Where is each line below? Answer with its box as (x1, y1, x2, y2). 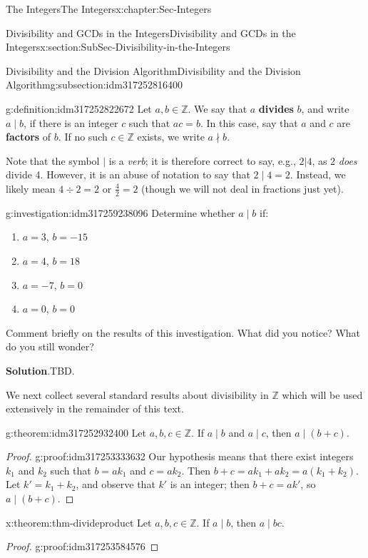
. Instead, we (290, 167, 346, 182)
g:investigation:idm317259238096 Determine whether (6, 205, 235, 220)
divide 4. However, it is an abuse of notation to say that (6, 167, 250, 182)
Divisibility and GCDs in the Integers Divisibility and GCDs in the (6, 25, 296, 40)
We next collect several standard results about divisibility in (6, 387, 269, 402)
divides (258, 101, 294, 116)
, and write (301, 101, 349, 116)
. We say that (188, 101, 247, 116)
